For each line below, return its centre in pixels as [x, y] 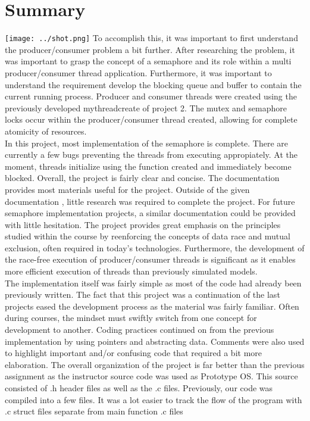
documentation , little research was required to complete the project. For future [150, 201]
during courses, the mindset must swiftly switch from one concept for [131, 318]
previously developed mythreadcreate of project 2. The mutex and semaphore [146, 107]
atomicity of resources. [46, 131]
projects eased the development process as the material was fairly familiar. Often [152, 306]
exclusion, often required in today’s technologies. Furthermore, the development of [155, 247]
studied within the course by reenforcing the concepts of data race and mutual [148, 236]
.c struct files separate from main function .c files [94, 411]
